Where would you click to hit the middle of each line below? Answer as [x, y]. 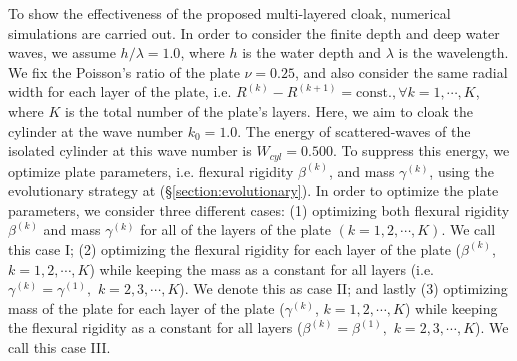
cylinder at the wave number [96, 130]
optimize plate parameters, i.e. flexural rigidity [151, 170]
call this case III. [59, 346]
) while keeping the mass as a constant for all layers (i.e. [262, 268]
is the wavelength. [453, 52]
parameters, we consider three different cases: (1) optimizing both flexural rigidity [259, 209]
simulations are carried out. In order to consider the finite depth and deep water [254, 32]
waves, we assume [62, 52]
